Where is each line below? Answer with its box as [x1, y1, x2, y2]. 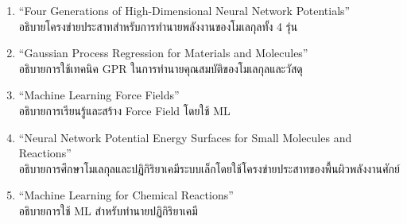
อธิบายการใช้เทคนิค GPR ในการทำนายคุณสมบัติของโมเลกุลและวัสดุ [18, 60, 303, 76]
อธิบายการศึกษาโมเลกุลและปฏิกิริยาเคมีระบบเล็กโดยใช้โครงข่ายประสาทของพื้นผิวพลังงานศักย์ [18, 160, 400, 176]
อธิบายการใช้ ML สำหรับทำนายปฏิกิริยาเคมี [18, 202, 198, 218]
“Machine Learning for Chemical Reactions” [18, 187, 234, 203]
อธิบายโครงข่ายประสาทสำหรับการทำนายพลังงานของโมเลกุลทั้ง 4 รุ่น [18, 17, 298, 34]
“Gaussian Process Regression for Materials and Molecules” [18, 44, 308, 61]
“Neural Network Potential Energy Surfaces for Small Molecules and [18, 129, 352, 145]
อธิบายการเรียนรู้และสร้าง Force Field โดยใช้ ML [18, 102, 231, 118]
